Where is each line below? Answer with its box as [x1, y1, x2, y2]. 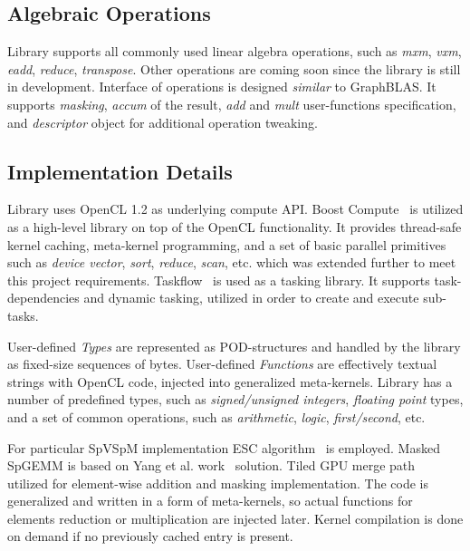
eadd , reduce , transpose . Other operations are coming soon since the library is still [7, 59, 461, 78]
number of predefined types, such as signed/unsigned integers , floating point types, [7, 390, 464, 409]
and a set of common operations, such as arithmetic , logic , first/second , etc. [7, 407, 426, 426]
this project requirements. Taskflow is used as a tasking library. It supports [7, 270, 430, 289]
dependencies [7, 288, 80, 307]
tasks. [7, 305, 39, 324]
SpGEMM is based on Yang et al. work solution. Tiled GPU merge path [7, 456, 416, 475]
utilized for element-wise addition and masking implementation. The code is [7, 473, 428, 492]
